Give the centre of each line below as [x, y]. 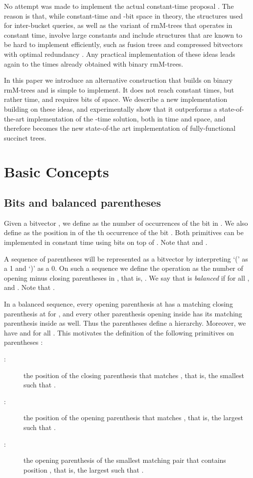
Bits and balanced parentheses [82, 203]
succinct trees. [25, 137]
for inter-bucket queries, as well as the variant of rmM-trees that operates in [118, 25]
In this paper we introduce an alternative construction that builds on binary [118, 80]
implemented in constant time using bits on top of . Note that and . [106, 242]
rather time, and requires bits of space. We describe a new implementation [116, 99]
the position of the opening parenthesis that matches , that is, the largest [133, 418]
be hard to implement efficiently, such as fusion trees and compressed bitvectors [123, 44]
